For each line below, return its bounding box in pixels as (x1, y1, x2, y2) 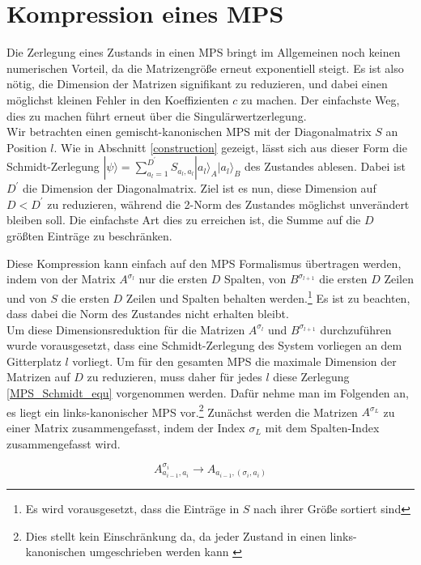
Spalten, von (223, 270, 287, 287)
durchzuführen (320, 321, 392, 338)
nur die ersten (138, 270, 208, 287)
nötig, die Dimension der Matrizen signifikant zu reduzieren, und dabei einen (6, 75, 388, 92)
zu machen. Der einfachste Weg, (240, 91, 400, 108)
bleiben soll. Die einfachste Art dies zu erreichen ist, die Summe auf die (6, 211, 361, 228)
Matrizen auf (6, 368, 70, 385)
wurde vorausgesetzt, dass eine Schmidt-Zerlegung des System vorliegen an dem (6, 337, 402, 354)
